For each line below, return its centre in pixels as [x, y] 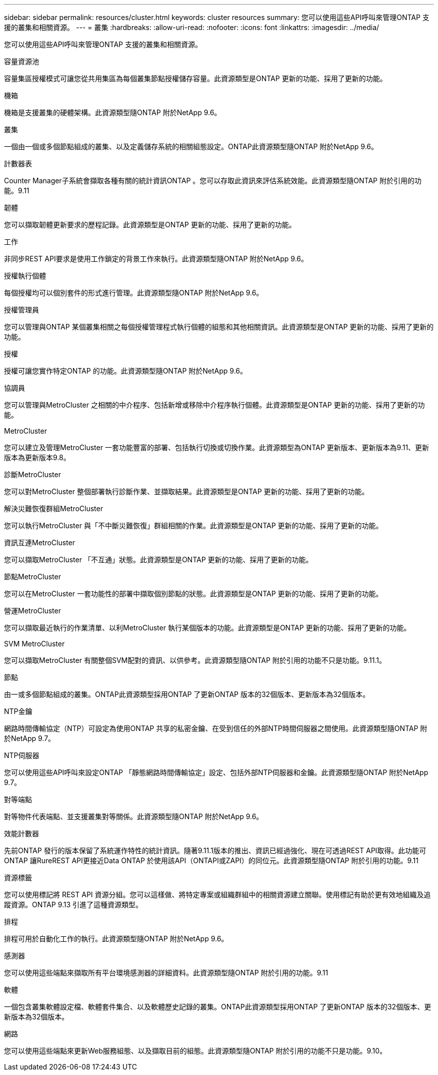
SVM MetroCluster [34, 644]
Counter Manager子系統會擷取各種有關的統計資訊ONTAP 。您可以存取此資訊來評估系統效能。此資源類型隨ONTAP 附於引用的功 [213, 181]
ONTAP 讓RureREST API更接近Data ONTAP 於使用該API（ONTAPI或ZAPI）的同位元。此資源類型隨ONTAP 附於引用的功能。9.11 [211, 860]
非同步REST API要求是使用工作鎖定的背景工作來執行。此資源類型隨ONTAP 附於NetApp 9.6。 [156, 259]
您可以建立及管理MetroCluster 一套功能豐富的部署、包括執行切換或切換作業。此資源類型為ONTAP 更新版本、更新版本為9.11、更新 [217, 447]
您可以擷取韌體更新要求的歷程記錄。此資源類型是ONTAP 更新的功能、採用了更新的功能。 [150, 225]
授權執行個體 [25, 276]
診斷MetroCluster [32, 474]
